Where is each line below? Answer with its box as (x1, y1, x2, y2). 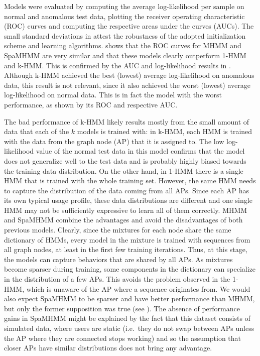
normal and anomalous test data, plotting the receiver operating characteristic (4, 11, 245, 21)
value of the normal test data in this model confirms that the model (36, 146, 245, 156)
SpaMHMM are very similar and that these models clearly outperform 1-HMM (4, 50, 246, 60)
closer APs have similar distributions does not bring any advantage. (4, 342, 212, 353)
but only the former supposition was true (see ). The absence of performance (4, 303, 240, 313)
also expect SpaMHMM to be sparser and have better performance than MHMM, (4, 293, 255, 304)
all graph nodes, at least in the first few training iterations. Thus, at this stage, (4, 244, 247, 255)
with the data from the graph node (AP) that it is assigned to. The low (4, 136, 224, 146)
